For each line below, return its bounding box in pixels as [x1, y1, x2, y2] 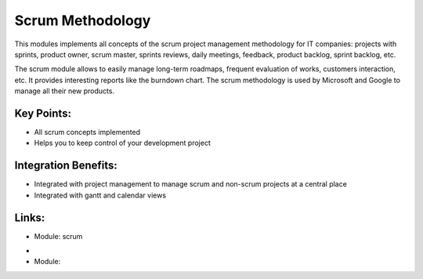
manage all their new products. [14, 86, 115, 96]
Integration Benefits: [14, 159, 117, 172]
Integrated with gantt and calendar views [34, 190, 167, 200]
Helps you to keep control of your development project [34, 138, 211, 148]
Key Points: [14, 107, 72, 120]
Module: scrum [34, 231, 83, 241]
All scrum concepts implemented [34, 128, 141, 137]
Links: [14, 211, 45, 224]
